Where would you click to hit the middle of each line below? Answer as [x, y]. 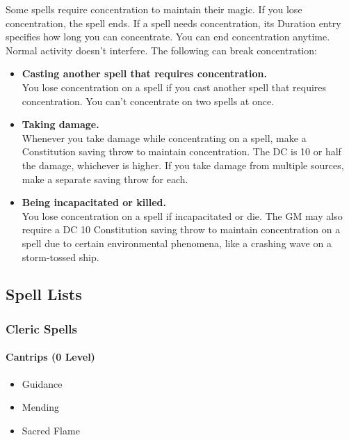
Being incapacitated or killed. [94, 202]
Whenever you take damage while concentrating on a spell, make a [164, 137]
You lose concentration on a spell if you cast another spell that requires [174, 87]
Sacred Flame [51, 430]
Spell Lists [44, 294]
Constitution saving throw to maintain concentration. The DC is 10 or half [181, 151]
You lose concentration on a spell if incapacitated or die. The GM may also [182, 215]
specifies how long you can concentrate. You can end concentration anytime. [168, 37]
